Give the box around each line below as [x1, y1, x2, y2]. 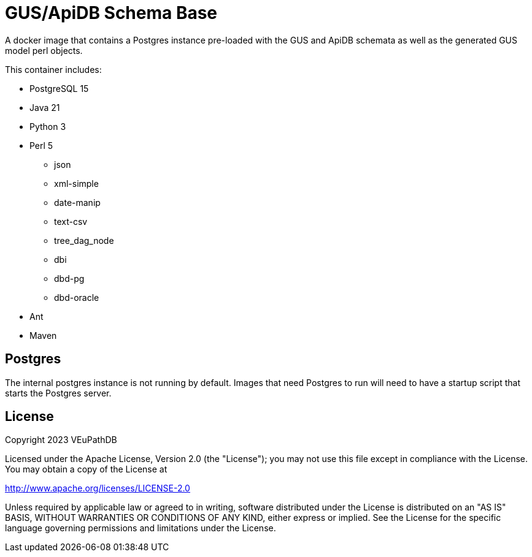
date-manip [54, 197, 101, 208]
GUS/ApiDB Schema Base [5, 2, 218, 23]
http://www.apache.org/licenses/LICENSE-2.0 [5, 483, 190, 494]
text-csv [54, 216, 88, 227]
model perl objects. [5, 45, 83, 56]
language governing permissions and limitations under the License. [5, 523, 276, 534]
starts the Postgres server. [5, 387, 112, 398]
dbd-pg [54, 273, 85, 284]
